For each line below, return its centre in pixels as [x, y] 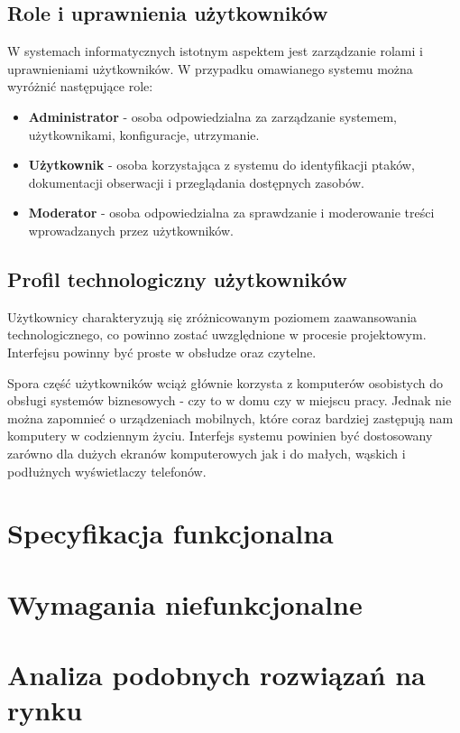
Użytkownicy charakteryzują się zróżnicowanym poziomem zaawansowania [212, 316]
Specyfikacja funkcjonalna [170, 533]
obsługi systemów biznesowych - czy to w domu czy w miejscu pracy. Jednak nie [230, 400]
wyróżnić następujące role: [80, 86]
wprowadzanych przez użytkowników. [131, 230]
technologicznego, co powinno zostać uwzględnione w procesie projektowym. [217, 334]
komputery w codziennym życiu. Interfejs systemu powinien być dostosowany [220, 436]
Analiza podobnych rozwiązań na [216, 675]
